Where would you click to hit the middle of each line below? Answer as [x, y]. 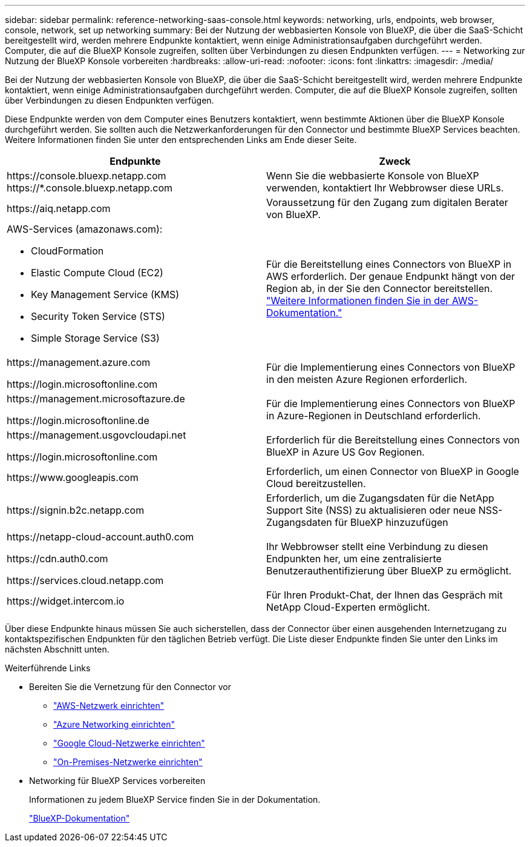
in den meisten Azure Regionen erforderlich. [367, 379]
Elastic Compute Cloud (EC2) [97, 273]
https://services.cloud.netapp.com [85, 580]
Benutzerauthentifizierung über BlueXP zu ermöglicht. [389, 571]
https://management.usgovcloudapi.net [97, 435]
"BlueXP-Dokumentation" [80, 818]
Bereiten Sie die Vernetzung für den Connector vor [130, 687]
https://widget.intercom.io [66, 601]
